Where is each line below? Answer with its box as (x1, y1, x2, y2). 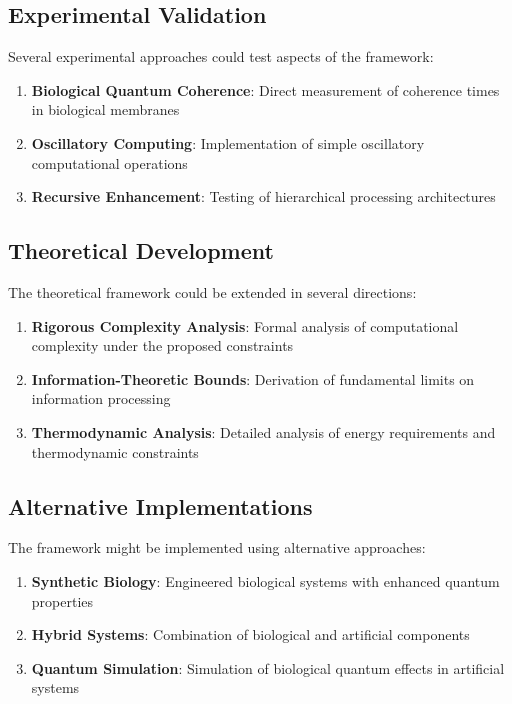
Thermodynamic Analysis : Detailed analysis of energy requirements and (31, 421, 496, 442)
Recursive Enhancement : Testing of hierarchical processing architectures (31, 186, 496, 207)
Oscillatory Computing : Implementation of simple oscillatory (31, 132, 425, 153)
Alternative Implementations (8, 490, 313, 521)
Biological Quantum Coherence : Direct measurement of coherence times (31, 79, 500, 100)
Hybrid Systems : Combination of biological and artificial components (31, 624, 470, 645)
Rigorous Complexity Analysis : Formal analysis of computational (31, 315, 459, 336)
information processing (31, 388, 171, 409)
